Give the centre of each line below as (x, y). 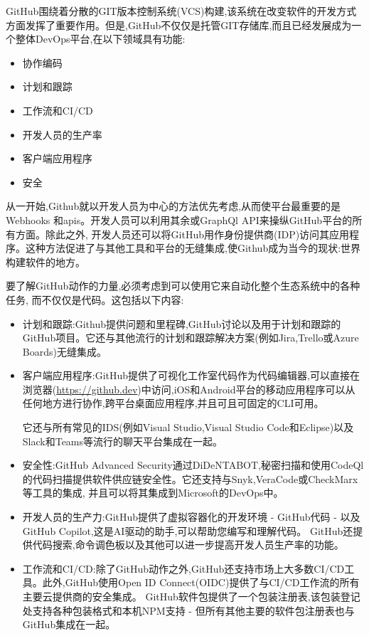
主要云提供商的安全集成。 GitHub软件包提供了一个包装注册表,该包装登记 (191, 596)
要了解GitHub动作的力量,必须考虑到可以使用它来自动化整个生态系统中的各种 (183, 286)
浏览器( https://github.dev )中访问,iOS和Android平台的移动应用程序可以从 (189, 389)
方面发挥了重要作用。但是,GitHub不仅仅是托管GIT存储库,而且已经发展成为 (179, 25)
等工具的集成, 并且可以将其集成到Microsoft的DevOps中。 (153, 493)
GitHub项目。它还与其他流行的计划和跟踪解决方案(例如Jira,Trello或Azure (191, 338)
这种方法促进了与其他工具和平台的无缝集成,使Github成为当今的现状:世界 (193, 248)
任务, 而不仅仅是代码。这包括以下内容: (95, 299)
